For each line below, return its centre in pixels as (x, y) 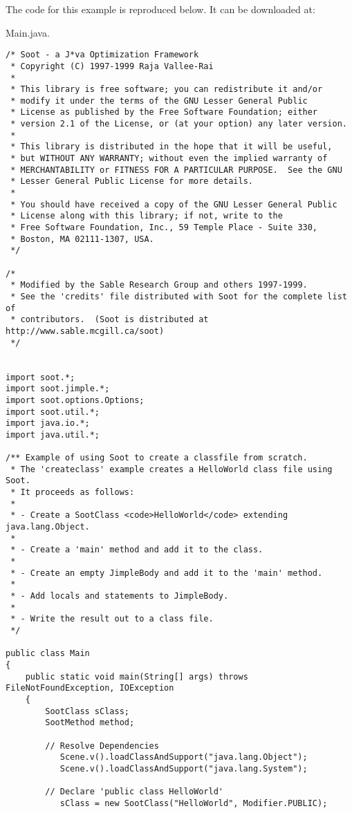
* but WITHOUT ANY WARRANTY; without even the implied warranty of (169, 159)
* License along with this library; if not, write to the (147, 216)
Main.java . (28, 32)
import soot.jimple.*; (58, 389)
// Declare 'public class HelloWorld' (134, 792)
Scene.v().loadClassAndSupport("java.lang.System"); (184, 768)
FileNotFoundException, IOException (90, 688)
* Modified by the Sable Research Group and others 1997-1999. (159, 285)
